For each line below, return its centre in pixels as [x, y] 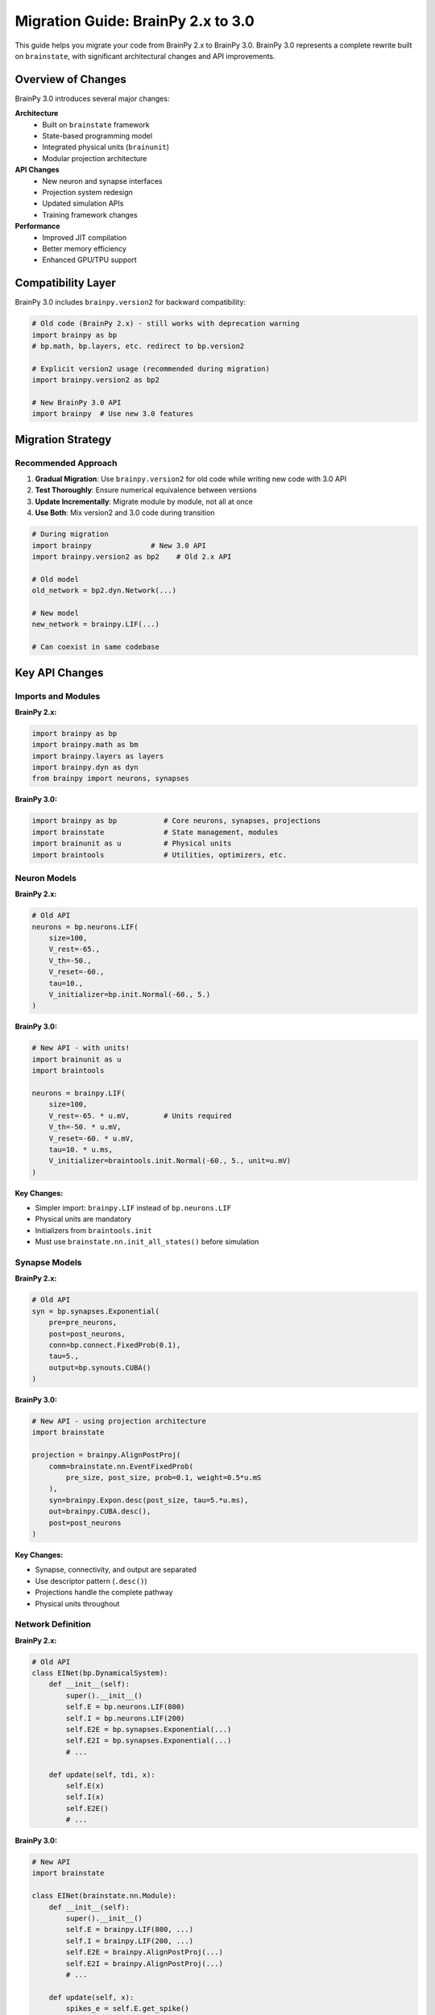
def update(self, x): [91, 1997]
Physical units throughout [77, 1603]
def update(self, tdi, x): [102, 1774]
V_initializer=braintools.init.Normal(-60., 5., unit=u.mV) [170, 1161]
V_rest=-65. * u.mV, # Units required [140, 1116]
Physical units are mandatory [83, 1219]
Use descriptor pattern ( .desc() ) [91, 1581]
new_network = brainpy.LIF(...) [96, 624]
